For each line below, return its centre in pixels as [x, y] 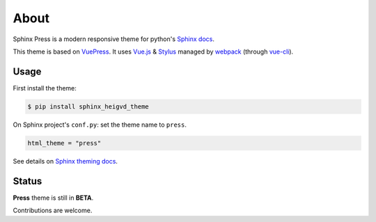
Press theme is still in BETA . [53, 198]
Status [28, 181]
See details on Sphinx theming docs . [65, 161]
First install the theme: [45, 88]
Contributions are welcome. [53, 211]
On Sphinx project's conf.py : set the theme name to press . [100, 125]
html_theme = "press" [64, 143]
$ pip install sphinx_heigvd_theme [88, 106]
